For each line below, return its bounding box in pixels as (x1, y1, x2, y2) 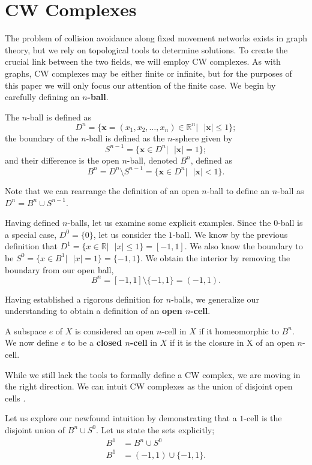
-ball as (277, 184, 304, 197)
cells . (5, 391, 26, 404)
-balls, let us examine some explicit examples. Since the (67, 216, 271, 229)
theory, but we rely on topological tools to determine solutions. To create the (5, 43, 288, 56)
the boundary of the (5, 131, 79, 144)
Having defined (5, 216, 60, 229)
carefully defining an (5, 90, 80, 103)
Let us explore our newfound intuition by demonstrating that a (5, 412, 237, 424)
